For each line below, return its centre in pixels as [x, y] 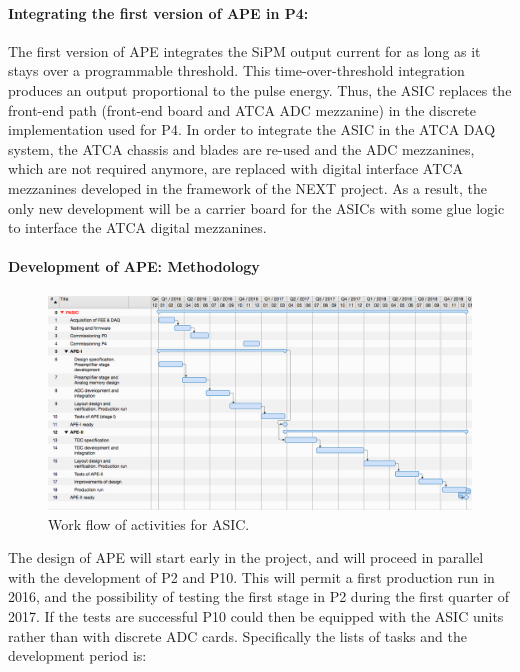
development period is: [77, 655]
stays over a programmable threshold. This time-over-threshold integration [236, 70]
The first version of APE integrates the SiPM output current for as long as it [244, 50]
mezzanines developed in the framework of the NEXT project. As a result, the [247, 187]
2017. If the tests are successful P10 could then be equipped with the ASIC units [256, 615]
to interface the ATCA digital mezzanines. [137, 227]
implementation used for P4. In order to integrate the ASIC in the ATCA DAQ [252, 129]
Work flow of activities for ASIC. [149, 523]
